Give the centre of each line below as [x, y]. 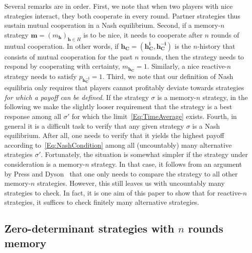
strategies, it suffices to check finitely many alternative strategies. [102, 202]
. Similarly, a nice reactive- [187, 66]
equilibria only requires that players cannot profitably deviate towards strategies [124, 88]
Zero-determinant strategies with [89, 228]
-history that [216, 46]
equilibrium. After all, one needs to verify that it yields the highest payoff [114, 135]
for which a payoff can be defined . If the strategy [77, 97]
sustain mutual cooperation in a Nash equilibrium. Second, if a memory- [113, 25]
